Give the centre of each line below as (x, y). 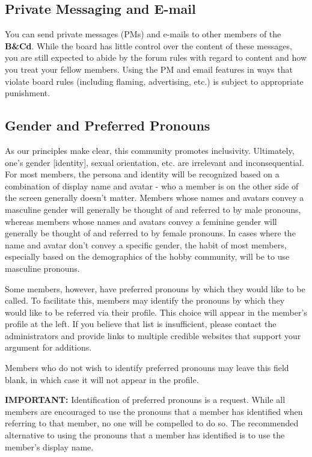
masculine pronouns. (42, 268)
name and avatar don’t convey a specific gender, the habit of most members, (146, 244)
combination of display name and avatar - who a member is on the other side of (152, 186)
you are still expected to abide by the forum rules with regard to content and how (156, 57)
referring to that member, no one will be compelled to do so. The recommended (152, 423)
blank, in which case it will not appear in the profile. (102, 379)
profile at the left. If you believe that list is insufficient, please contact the (141, 324)
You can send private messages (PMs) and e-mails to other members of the (143, 34)
